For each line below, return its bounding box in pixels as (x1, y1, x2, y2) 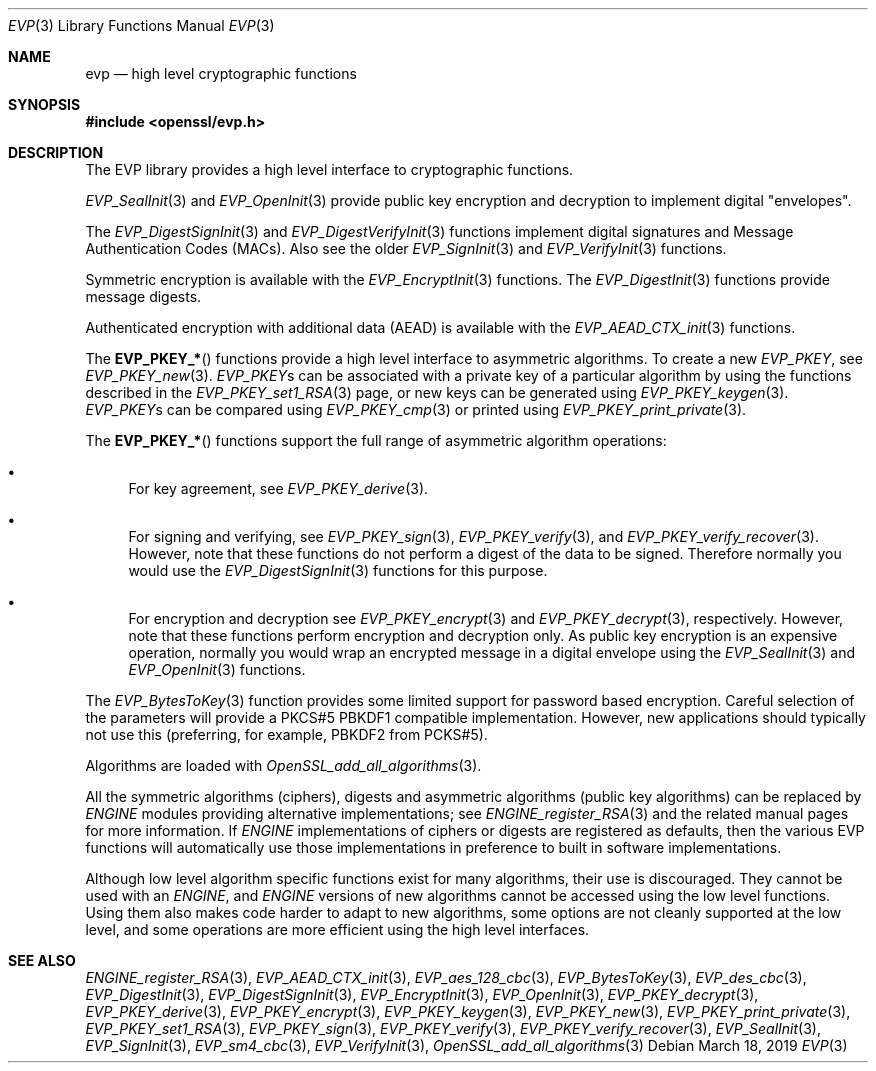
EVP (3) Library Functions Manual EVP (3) (8, 17, 275, 34)
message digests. (85, 288, 202, 305)
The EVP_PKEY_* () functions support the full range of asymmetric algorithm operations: (85, 432, 667, 449)
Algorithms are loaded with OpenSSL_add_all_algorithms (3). (85, 757, 482, 774)
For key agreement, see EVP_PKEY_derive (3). (128, 480, 429, 497)
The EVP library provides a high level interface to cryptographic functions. (85, 161, 574, 178)
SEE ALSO (8, 952, 76, 969)
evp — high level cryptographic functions (85, 65, 357, 82)
